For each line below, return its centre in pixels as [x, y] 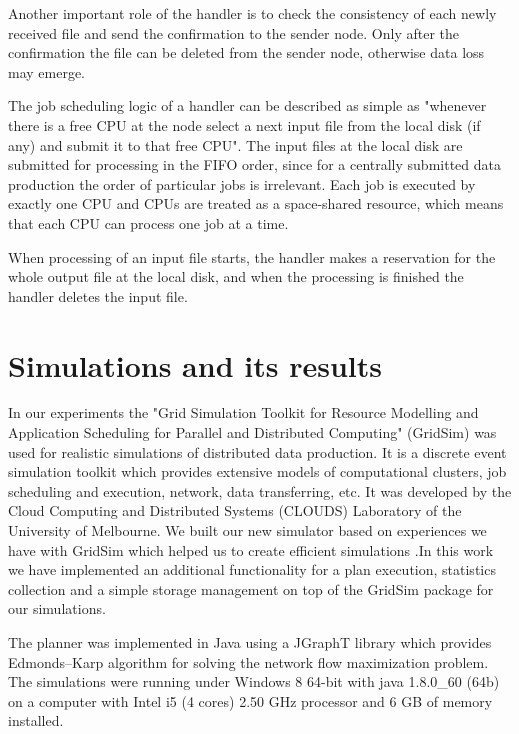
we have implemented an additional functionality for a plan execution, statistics [252, 569]
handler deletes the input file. [98, 295]
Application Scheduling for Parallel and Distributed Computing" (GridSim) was [252, 432]
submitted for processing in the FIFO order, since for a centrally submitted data [254, 164]
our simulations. [57, 608]
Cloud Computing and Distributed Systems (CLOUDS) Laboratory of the [235, 510]
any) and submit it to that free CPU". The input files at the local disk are [235, 144]
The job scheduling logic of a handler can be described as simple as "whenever [247, 105]
